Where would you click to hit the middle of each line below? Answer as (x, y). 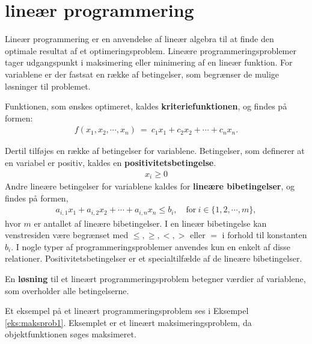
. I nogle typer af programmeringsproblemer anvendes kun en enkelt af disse (151, 246)
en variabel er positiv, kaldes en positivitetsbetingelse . (111, 162)
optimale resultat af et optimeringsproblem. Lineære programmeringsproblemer (151, 50)
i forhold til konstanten (265, 235)
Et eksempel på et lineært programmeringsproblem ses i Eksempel (127, 311)
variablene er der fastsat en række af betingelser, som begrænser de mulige (142, 74)
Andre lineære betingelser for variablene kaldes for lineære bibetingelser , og (150, 186)
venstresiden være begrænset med (67, 235)
